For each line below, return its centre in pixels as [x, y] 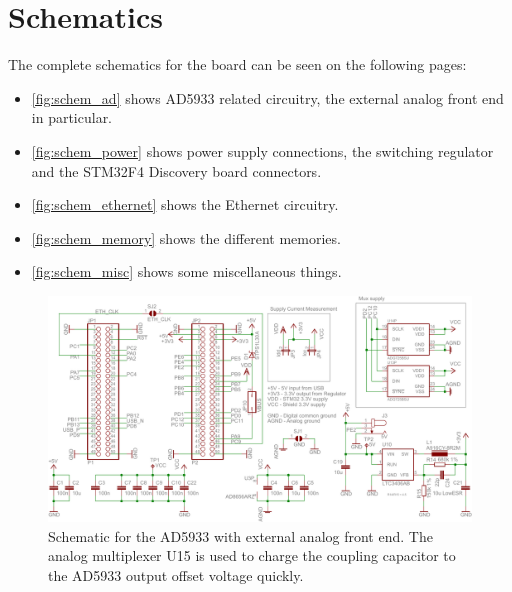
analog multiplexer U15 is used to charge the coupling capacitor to [252, 555]
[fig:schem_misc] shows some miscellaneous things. [186, 271]
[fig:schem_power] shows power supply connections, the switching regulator [262, 150]
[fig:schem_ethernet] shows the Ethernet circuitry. [185, 204]
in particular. [72, 117]
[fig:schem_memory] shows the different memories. [186, 237]
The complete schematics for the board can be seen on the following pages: [237, 64]
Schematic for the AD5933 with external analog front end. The [240, 535]
